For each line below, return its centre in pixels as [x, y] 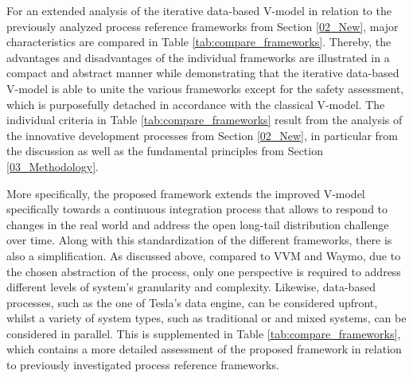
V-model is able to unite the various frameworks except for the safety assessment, [205, 88]
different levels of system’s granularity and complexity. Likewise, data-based [191, 287]
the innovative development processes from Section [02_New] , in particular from [202, 135]
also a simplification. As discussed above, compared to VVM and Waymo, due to [204, 255]
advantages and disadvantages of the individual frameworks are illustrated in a [198, 57]
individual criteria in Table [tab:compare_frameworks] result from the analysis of [205, 120]
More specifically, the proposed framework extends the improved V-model [186, 193]
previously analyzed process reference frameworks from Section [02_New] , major [203, 26]
